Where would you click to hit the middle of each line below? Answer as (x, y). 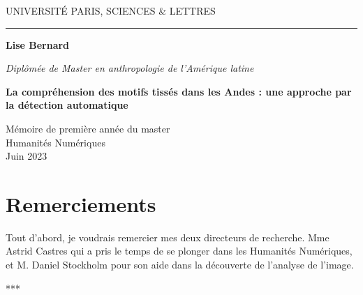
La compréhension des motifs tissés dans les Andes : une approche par (179, 91)
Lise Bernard (38, 44)
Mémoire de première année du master (88, 128)
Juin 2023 (27, 156)
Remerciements (81, 203)
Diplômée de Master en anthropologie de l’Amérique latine (130, 68)
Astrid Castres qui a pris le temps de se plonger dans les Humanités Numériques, (179, 251)
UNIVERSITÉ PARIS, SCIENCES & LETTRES (111, 10)
